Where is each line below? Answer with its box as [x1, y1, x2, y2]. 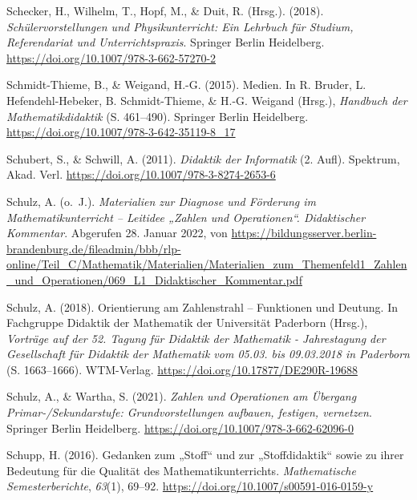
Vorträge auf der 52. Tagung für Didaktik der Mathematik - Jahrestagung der [6, 329, 386, 346]
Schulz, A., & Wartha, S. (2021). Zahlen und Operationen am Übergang [6, 388, 357, 405]
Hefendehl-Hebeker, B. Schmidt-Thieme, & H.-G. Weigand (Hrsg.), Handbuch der [6, 91, 407, 108]
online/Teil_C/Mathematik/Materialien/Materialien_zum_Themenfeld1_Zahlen [6, 256, 407, 272]
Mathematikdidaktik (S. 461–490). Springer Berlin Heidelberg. [6, 107, 309, 124]
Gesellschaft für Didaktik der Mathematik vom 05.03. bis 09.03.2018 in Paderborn [6, 345, 410, 362]
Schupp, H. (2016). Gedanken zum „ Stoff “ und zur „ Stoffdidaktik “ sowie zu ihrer [6, 446, 404, 463]
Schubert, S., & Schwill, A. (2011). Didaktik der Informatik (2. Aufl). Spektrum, [6, 150, 400, 167]
